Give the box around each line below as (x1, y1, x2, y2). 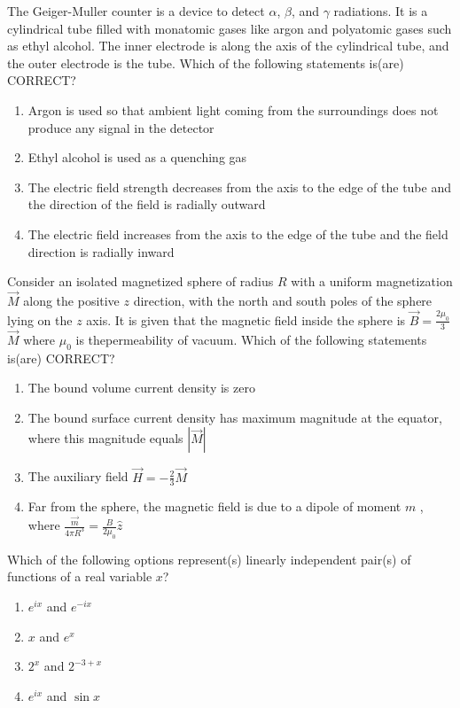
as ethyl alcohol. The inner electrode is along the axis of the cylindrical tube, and (7, 36, 449, 55)
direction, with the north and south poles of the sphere (133, 291, 433, 309)
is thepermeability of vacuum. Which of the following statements (75, 330, 427, 348)
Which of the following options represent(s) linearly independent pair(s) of (7, 549, 411, 568)
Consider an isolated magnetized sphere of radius (7, 272, 274, 291)
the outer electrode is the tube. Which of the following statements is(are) (7, 53, 404, 72)
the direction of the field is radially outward (27, 195, 266, 214)
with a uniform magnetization (291, 272, 453, 291)
